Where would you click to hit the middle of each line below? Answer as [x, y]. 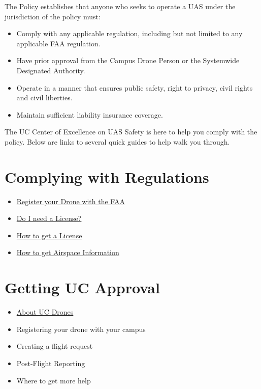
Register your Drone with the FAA [71, 201]
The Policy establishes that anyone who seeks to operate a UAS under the [120, 6]
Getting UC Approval [82, 287]
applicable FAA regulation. [58, 43]
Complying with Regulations [107, 176]
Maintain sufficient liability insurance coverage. [90, 114]
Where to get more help [54, 380]
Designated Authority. [51, 70]
